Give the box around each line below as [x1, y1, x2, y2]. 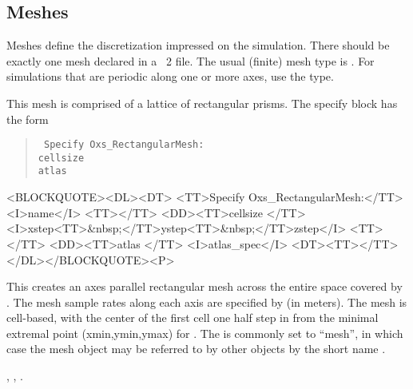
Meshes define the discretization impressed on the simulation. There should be [6, 37, 390, 54]
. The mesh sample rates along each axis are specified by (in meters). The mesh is [6, 293, 407, 310]
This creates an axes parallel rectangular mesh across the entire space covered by [6, 278, 403, 295]
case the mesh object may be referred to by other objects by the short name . [6, 340, 386, 357]
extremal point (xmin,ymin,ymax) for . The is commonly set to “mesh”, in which [6, 324, 403, 341]
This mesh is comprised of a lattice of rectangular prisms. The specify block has [6, 94, 398, 111]
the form [6, 110, 49, 127]
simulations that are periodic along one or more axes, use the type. [6, 68, 334, 85]
